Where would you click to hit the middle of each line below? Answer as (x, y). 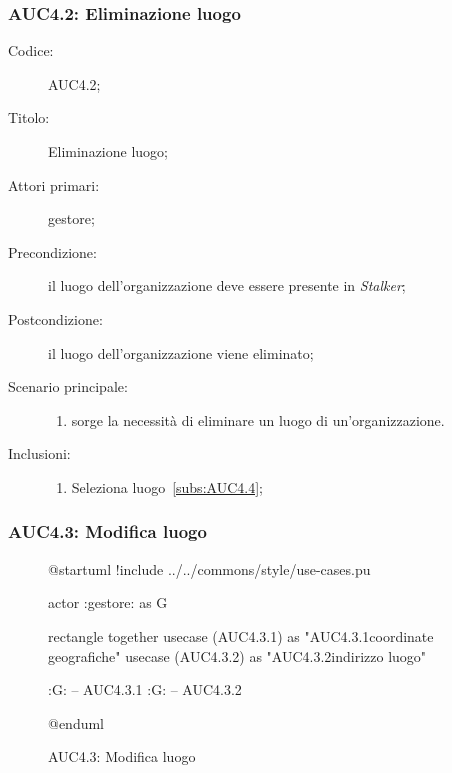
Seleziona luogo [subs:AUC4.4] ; (167, 486)
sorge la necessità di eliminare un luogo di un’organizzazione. (258, 419)
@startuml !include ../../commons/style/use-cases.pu (209, 568)
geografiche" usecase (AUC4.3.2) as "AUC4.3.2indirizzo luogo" (237, 655)
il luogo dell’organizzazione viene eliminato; (181, 352)
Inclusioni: (39, 453)
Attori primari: (54, 184)
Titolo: (29, 117)
